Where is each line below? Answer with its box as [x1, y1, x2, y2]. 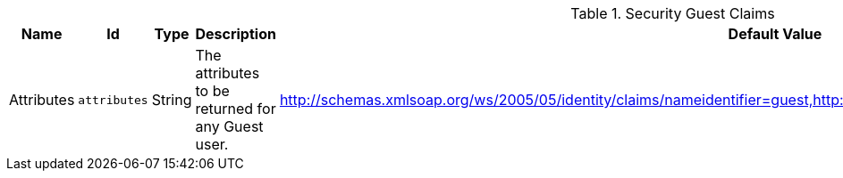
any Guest [195, 117, 264, 135]
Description [195, 25, 276, 43]
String [151, 91, 192, 109]
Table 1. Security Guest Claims [570, 4, 775, 22]
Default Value [728, 25, 822, 43]
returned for [195, 100, 276, 117]
